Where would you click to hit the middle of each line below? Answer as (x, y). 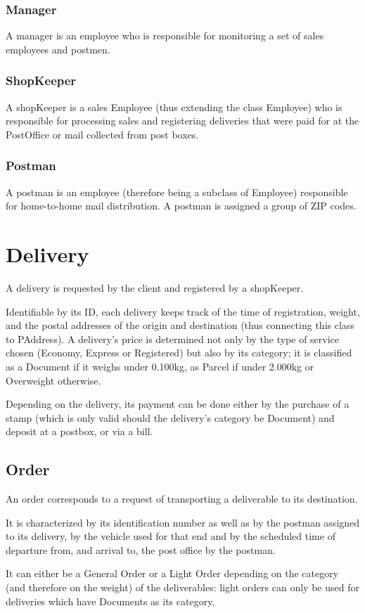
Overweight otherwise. (53, 380)
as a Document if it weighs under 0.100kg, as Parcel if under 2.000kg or (160, 366)
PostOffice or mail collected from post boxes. (102, 134)
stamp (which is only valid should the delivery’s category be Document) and (170, 417)
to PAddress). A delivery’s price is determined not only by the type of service (173, 338)
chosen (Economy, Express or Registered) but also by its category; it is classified (179, 353)
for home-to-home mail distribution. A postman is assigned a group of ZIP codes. (181, 206)
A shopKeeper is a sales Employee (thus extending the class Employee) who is (174, 107)
